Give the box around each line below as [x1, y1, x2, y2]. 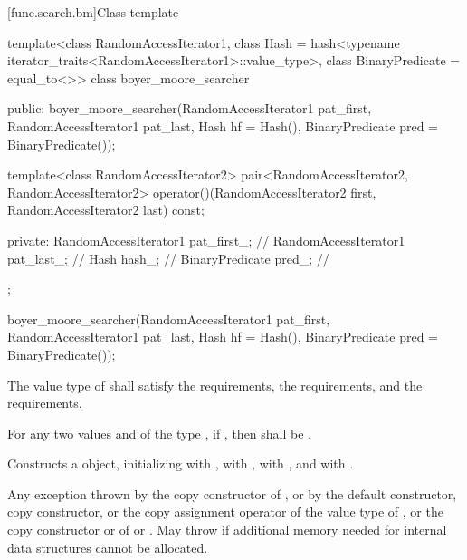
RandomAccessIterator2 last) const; [7, 200, 205, 219]
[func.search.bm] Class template [7, 3, 179, 21]
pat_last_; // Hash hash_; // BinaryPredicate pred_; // [7, 248, 329, 267]
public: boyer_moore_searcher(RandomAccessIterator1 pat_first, [7, 99, 372, 118]
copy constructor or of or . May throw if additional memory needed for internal [7, 520, 447, 539]
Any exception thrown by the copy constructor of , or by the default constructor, [7, 484, 457, 503]
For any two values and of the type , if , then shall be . [7, 423, 311, 442]
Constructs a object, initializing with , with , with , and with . [7, 454, 354, 473]
